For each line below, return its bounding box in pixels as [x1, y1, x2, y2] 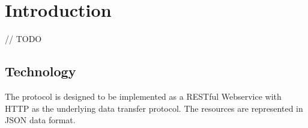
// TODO [5, 32, 42, 45]
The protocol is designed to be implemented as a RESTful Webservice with [5, 90, 282, 102]
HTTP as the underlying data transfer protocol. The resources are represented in [5, 102, 303, 114]
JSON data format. [5, 114, 76, 126]
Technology [5, 62, 76, 81]
